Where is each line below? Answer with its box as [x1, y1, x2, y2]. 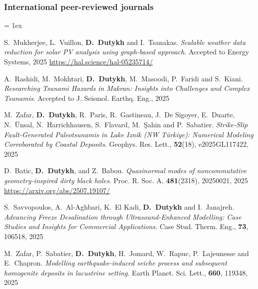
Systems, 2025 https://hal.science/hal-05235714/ [4, 56, 153, 66]
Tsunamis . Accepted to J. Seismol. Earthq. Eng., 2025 [4, 92, 170, 103]
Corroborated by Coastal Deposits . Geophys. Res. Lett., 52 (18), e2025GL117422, [4, 139, 249, 149]
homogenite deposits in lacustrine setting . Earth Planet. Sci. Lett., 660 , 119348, [4, 267, 248, 278]
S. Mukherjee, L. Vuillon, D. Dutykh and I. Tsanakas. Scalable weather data [4, 36, 246, 47]
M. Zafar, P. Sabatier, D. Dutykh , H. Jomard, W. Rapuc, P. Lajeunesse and [4, 248, 249, 258]
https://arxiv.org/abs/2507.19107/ [4, 185, 110, 195]
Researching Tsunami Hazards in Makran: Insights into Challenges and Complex [4, 83, 250, 93]
